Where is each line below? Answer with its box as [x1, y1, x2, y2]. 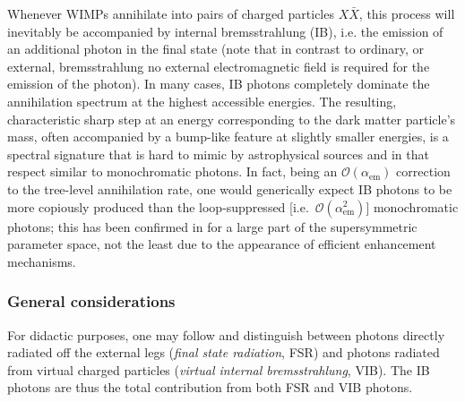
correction [396, 162, 451, 181]
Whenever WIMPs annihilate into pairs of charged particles [7, 4, 334, 22]
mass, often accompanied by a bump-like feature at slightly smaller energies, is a [7, 127, 449, 146]
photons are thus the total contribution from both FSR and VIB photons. [7, 378, 413, 397]
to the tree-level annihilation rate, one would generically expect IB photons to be [7, 179, 452, 198]
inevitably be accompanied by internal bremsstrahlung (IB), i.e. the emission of [7, 21, 443, 40]
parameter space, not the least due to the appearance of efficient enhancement [7, 235, 436, 253]
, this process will [358, 4, 455, 22]
